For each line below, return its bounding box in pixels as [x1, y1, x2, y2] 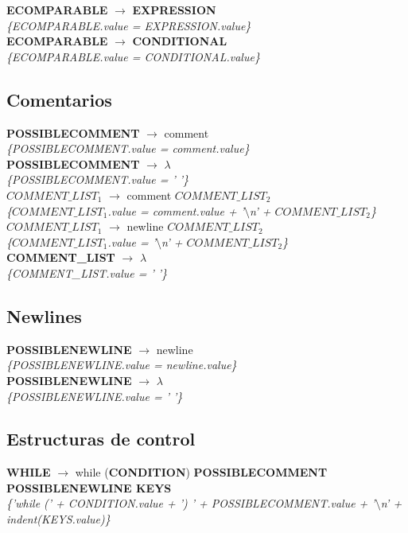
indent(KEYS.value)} [6, 511, 111, 527]
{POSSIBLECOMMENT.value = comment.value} [6, 140, 250, 157]
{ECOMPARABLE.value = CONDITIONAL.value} [6, 48, 260, 64]
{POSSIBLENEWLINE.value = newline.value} [6, 356, 237, 373]
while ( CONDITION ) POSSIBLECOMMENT [75, 464, 328, 480]
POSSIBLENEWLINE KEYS [6, 479, 172, 496]
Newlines [6, 303, 82, 328]
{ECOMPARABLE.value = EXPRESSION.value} [6, 17, 251, 33]
